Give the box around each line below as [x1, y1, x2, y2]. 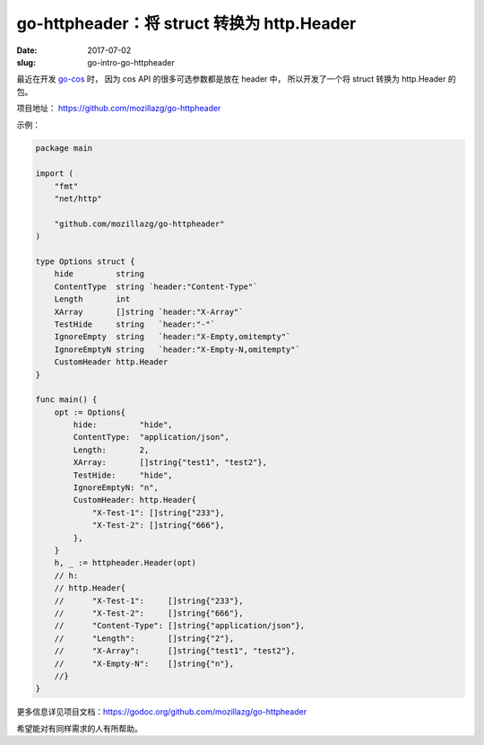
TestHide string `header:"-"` [54, 319, 215, 329]
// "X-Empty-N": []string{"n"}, [54, 658, 235, 669]
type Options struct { [35, 257, 135, 267]
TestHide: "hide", [73, 469, 174, 480]
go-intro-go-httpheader [87, 57, 175, 67]
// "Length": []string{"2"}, [54, 633, 235, 644]
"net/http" [54, 194, 102, 204]
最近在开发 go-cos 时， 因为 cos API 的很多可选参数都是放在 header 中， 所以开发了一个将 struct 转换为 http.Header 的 [16, 74, 456, 84]
